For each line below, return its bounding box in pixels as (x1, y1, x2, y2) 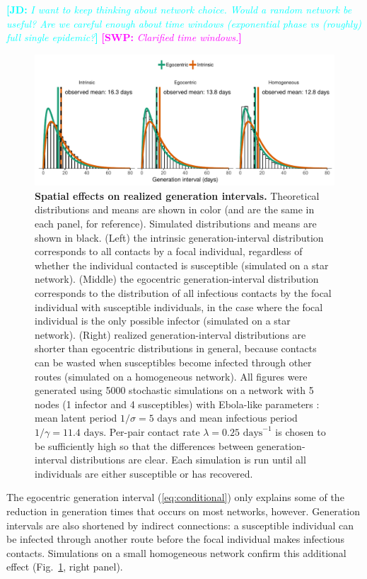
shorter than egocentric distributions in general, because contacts (35, 341, 317, 356)
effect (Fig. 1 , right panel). (6, 559, 123, 574)
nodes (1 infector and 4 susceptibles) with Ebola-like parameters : (35, 396, 320, 411)
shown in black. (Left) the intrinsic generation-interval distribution (35, 230, 324, 244)
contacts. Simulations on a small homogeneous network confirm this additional (6, 545, 346, 560)
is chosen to (275, 424, 326, 439)
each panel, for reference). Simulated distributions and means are (35, 216, 317, 231)
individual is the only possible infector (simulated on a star (35, 313, 291, 328)
